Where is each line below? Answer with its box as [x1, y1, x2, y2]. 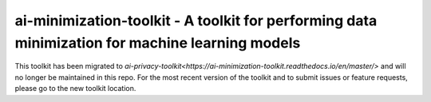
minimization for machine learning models [14, 34, 301, 51]
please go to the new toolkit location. [14, 84, 136, 93]
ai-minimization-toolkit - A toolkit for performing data [14, 12, 378, 29]
